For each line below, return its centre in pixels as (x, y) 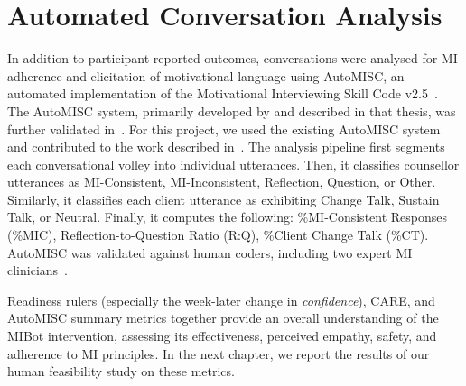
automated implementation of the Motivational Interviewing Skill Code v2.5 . (223, 93)
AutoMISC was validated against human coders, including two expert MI (210, 252)
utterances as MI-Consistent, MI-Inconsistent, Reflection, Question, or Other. (222, 182)
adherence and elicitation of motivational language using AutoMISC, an (206, 75)
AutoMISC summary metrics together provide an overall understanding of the (223, 318)
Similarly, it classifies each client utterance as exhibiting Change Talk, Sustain (224, 199)
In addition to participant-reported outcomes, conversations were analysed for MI (233, 58)
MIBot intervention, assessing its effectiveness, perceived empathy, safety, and (222, 336)
